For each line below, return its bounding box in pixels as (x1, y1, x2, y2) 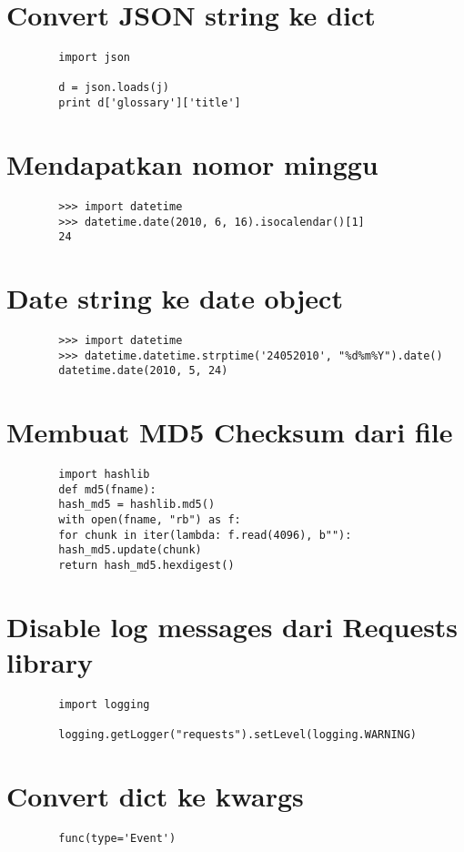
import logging (58, 697, 150, 711)
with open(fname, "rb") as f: (58, 513, 241, 527)
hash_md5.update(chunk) (58, 543, 202, 557)
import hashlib (58, 468, 150, 482)
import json (58, 51, 131, 65)
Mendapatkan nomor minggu (6, 145, 378, 182)
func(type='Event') (58, 832, 177, 846)
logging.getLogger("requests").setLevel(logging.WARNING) (58, 728, 418, 742)
